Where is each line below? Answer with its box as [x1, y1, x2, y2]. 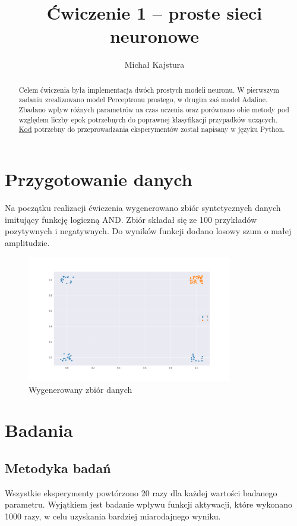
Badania [5, 418, 73, 442]
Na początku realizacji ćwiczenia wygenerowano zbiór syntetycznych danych [5, 201, 281, 213]
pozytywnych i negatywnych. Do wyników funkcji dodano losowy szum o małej [5, 225, 292, 237]
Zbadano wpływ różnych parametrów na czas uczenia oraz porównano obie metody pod [18, 105, 289, 115]
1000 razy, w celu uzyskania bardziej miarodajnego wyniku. [5, 509, 221, 522]
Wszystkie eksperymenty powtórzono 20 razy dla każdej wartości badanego [5, 486, 277, 499]
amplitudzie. [5, 236, 50, 248]
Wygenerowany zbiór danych [29, 383, 132, 395]
